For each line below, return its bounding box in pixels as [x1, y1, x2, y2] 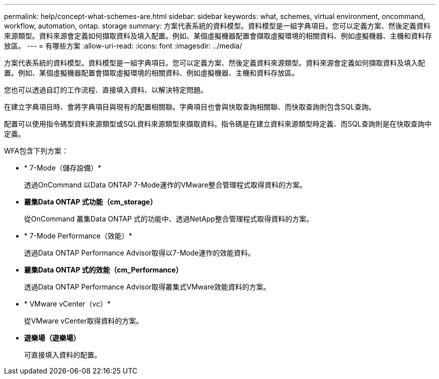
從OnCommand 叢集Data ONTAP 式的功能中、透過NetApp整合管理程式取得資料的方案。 [24, 214, 313, 223]
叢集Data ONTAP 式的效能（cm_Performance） [24, 265, 183, 274]
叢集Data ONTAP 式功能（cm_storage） [24, 197, 157, 206]
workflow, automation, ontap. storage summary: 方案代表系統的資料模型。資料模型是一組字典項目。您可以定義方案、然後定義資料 [4, 21, 430, 30]
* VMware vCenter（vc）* [24, 299, 111, 308]
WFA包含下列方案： [4, 146, 69, 155]
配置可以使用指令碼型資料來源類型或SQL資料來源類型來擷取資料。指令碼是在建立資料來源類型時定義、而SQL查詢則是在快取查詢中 [4, 119, 432, 128]
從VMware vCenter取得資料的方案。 [24, 316, 143, 325]
